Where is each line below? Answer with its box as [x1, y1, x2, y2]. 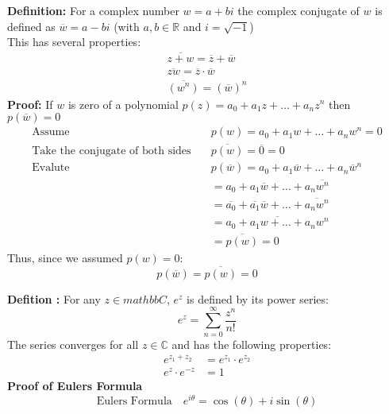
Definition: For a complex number [7, 2, 179, 18]
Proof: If [7, 95, 53, 112]
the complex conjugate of [237, 2, 360, 18]
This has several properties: [7, 33, 141, 50]
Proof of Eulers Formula [7, 377, 143, 394]
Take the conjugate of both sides [32, 145, 191, 157]
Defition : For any [7, 290, 101, 307]
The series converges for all [7, 335, 139, 352]
